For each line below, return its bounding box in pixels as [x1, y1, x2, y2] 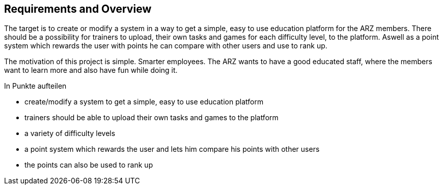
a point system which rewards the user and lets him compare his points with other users [24, 145, 320, 154]
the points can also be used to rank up [24, 160, 153, 170]
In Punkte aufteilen [4, 82, 67, 91]
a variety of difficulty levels [24, 129, 116, 138]
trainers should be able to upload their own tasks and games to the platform [24, 113, 279, 122]
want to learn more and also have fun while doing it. [4, 66, 178, 75]
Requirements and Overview [4, 3, 152, 15]
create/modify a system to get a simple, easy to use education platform [24, 97, 264, 106]
